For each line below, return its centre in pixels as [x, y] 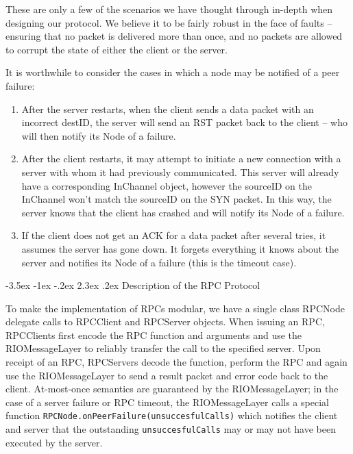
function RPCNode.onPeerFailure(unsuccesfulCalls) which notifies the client [172, 415]
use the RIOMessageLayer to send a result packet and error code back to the [167, 375]
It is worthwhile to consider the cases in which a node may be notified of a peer [173, 72]
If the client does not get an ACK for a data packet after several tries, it [174, 235]
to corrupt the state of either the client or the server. [117, 49]
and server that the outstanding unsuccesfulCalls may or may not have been [171, 429]
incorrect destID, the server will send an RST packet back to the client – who [184, 122]
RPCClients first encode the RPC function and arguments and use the [154, 335]
